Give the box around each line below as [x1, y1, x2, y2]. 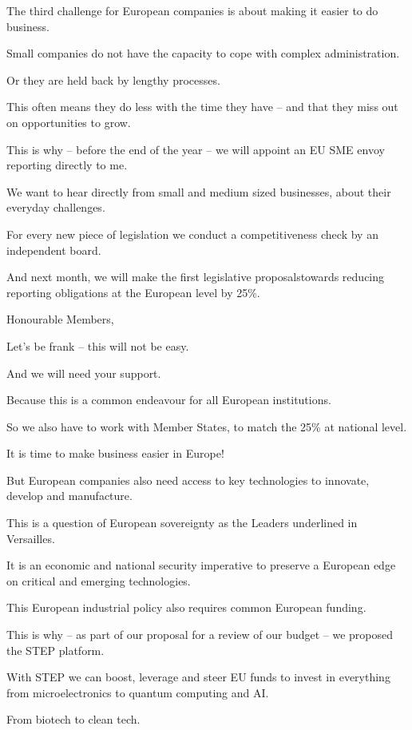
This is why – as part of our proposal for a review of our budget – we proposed [6, 626, 394, 643]
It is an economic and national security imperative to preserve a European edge [6, 557, 396, 573]
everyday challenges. [6, 199, 105, 216]
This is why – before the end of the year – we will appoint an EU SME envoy [6, 141, 385, 157]
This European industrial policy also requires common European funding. [6, 599, 366, 616]
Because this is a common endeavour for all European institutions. [6, 391, 331, 408]
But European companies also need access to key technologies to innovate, [6, 471, 370, 488]
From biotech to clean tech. [6, 711, 141, 728]
